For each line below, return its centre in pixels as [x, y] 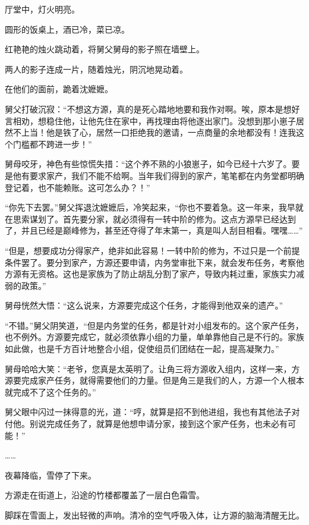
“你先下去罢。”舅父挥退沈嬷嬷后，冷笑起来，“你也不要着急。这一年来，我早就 [154, 207]
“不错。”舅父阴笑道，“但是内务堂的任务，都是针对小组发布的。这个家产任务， [154, 325]
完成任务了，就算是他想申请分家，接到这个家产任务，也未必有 [167, 424]
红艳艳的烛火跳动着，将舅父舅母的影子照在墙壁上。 [105, 49]
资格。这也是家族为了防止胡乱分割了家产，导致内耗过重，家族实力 [167, 274]
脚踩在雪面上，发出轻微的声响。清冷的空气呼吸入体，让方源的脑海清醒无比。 [154, 515]
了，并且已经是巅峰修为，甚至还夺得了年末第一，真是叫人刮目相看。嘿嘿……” [154, 230]
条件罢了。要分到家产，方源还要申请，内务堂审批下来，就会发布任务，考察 [150, 262]
